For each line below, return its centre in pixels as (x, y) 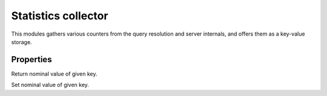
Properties (31, 59)
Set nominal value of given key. (50, 85)
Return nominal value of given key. (54, 74)
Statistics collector (60, 16)
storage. (22, 42)
